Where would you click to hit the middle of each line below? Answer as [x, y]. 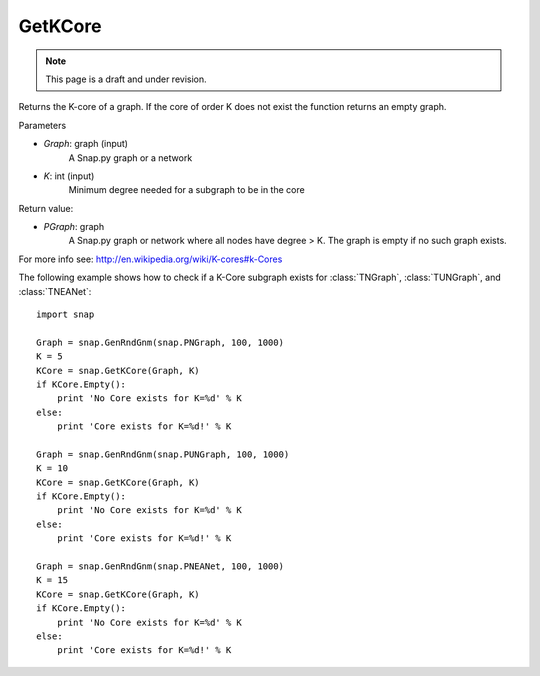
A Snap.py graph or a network [130, 157]
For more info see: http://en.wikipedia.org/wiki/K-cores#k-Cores [150, 259]
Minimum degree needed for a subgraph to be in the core [186, 190]
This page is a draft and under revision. [126, 79]
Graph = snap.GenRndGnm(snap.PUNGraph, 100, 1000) [163, 454]
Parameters [42, 125]
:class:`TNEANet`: [55, 291]
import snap [65, 314]
